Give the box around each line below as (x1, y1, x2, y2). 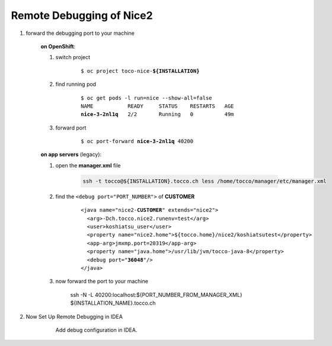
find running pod (55, 80, 97, 88)
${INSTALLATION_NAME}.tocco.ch (70, 299, 156, 307)
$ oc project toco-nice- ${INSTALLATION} (81, 67, 200, 74)
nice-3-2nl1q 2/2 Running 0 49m (81, 111, 234, 118)
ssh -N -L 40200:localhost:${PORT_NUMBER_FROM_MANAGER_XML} (70, 291, 242, 298)
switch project (55, 54, 91, 61)
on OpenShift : (40, 43, 76, 50)
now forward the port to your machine (55, 278, 148, 285)
